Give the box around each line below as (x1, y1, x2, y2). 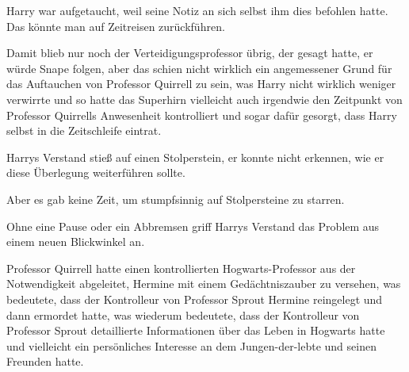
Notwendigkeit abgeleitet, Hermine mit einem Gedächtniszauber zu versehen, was (6, 275, 401, 292)
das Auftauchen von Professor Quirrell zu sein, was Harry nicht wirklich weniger (6, 75, 396, 92)
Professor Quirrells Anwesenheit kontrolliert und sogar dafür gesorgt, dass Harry (6, 106, 397, 123)
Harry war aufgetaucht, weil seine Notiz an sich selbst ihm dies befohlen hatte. (6, 2, 388, 18)
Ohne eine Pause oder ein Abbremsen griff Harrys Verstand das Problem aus (6, 217, 380, 234)
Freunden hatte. (6, 353, 84, 370)
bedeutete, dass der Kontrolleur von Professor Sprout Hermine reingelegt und (6, 290, 383, 307)
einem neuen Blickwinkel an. (6, 233, 145, 250)
